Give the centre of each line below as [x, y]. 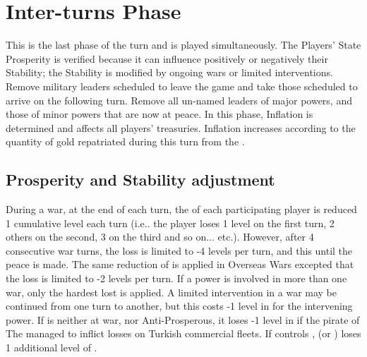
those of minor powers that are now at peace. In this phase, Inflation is [160, 114]
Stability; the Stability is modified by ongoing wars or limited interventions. [169, 72]
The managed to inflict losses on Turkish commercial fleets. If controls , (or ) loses [183, 333]
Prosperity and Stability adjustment [140, 180]
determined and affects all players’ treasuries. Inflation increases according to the [181, 127]
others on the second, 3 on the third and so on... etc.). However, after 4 [160, 237]
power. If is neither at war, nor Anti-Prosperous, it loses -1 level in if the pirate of [183, 319]
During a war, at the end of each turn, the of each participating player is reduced [181, 209]
